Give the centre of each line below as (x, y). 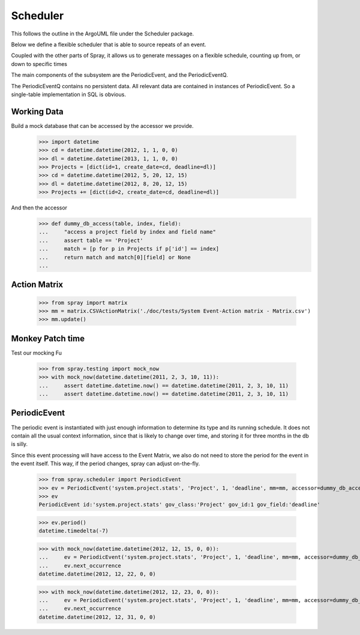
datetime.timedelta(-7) (74, 531)
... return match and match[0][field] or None (115, 257)
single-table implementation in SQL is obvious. (68, 94)
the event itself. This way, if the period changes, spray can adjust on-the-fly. (106, 464)
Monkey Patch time (48, 338)
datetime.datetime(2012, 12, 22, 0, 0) (97, 574)
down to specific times (39, 64)
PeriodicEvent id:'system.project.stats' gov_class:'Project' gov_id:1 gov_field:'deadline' (179, 505)
